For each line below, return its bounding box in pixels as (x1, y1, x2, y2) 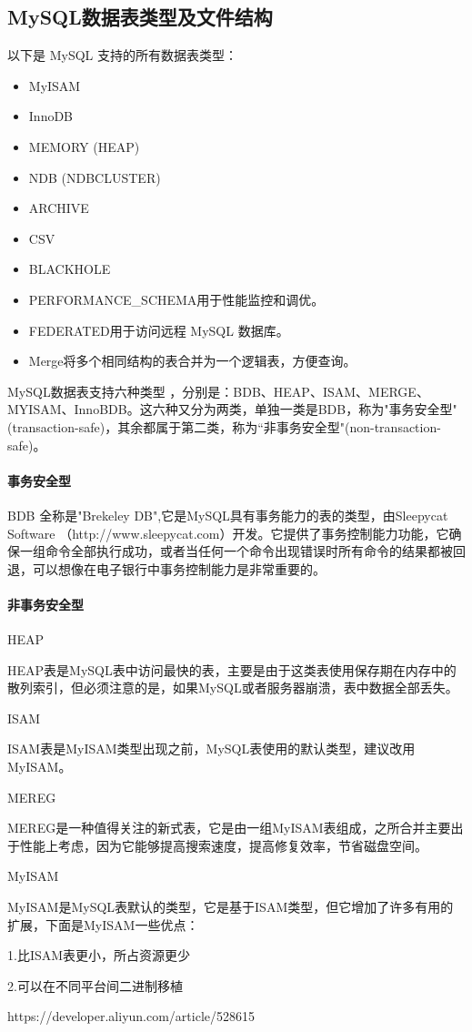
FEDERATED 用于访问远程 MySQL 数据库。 (28, 320, 289, 339)
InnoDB (28, 106, 74, 126)
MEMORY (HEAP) (28, 137, 140, 156)
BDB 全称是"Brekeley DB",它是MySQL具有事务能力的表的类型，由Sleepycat (7, 505, 448, 524)
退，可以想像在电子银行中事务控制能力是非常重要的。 (7, 559, 326, 578)
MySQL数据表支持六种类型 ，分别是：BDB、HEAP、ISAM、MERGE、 (7, 381, 429, 400)
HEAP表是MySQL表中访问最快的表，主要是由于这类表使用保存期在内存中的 (7, 660, 457, 679)
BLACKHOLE (28, 259, 111, 278)
